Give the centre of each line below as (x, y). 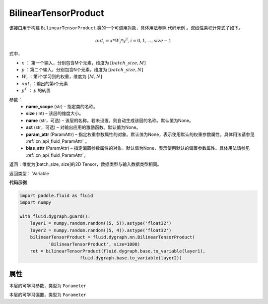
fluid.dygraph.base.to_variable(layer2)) (131, 258)
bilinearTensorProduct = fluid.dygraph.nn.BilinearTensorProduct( (113, 237)
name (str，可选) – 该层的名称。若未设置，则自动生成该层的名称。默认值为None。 (110, 120)
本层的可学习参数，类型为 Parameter (48, 286)
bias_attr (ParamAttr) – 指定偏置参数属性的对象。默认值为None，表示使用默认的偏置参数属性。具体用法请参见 (138, 148)
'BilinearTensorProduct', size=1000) (94, 244)
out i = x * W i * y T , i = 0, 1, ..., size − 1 (133, 41)
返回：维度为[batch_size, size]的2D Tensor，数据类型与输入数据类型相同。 (85, 164)
